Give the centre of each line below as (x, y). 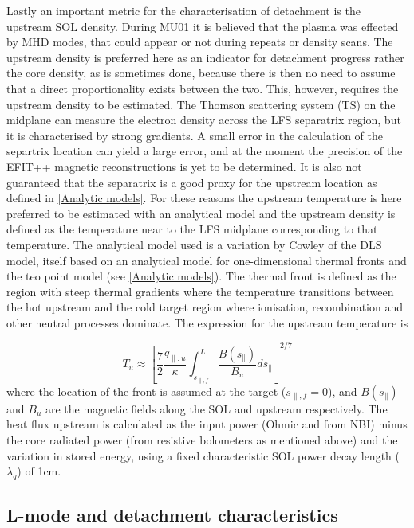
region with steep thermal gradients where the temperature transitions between (200, 291)
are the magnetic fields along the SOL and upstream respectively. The (216, 408)
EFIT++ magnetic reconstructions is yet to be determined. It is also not (184, 166)
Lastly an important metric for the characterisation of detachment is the (183, 10)
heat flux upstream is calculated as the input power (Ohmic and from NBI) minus (207, 424)
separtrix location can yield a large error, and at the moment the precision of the (205, 151)
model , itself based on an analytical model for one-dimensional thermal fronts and (207, 260)
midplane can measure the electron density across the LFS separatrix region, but (204, 120)
